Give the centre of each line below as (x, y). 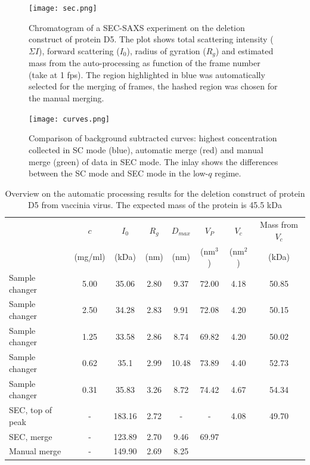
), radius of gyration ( (166, 50)
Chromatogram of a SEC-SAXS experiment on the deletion (137, 27)
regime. (228, 173)
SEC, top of (31, 410)
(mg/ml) (90, 257)
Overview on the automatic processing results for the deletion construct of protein (155, 193)
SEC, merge (31, 436)
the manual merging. (66, 98)
